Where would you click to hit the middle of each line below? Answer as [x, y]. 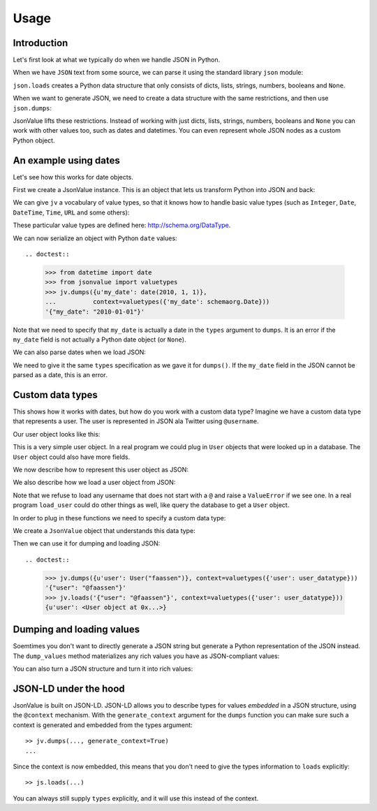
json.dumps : [32, 108]
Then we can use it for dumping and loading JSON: [87, 543]
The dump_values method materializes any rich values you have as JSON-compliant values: [146, 656]
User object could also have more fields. [72, 457]
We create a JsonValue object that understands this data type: [104, 530]
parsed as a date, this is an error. [60, 375]
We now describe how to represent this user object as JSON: [101, 469]
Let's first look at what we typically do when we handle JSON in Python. [116, 60]
